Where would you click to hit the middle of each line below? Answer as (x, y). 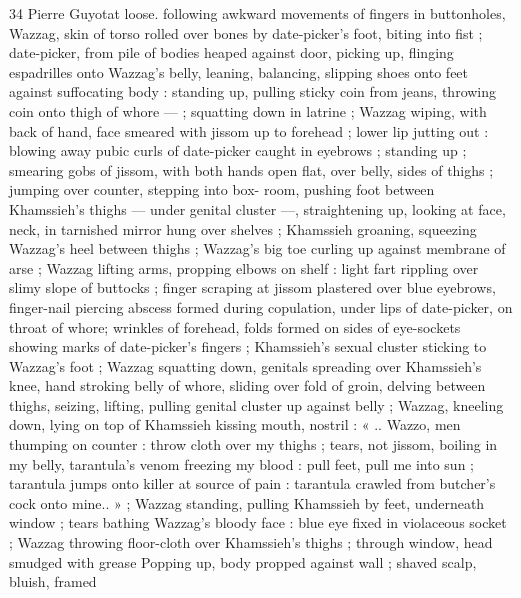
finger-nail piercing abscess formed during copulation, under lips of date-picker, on (261, 306)
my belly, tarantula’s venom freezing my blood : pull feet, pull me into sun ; (241, 463)
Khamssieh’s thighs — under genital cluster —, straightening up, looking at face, (257, 208)
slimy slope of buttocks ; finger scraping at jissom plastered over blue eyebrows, (252, 287)
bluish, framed (53, 581)
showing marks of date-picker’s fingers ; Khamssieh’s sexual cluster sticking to (248, 346)
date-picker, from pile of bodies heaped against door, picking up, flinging (231, 52)
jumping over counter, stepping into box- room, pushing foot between (222, 189)
